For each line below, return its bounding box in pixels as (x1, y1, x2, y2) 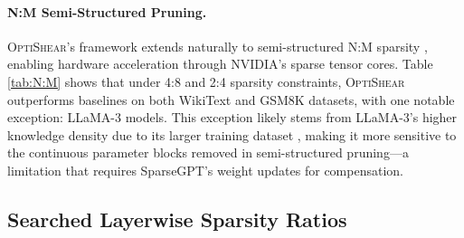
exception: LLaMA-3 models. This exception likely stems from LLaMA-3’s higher (7, 108, 458, 127)
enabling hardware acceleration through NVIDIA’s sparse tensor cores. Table (7, 54, 433, 73)
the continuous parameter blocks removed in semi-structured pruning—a (7, 143, 409, 162)
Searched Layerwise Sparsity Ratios (7, 205, 347, 233)
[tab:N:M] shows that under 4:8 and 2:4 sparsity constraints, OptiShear (7, 71, 405, 90)
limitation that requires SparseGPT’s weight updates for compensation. (7, 160, 403, 179)
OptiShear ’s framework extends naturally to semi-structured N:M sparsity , (7, 36, 428, 55)
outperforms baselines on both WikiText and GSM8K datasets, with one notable (7, 90, 455, 109)
